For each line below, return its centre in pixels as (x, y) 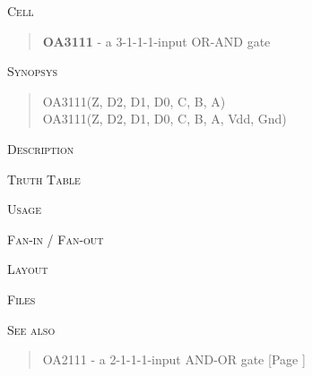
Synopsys (32, 71)
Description (41, 148)
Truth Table (44, 179)
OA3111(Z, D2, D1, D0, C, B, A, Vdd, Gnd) (165, 119)
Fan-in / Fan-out (56, 239)
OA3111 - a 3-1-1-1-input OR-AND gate (156, 41)
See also (31, 329)
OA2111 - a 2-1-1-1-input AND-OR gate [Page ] (174, 359)
